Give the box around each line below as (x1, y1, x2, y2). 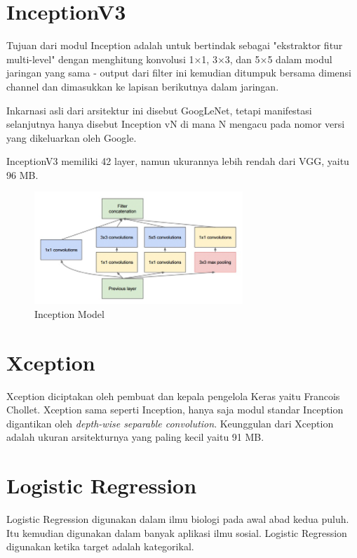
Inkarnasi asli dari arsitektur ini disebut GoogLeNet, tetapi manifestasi (6, 102, 312, 117)
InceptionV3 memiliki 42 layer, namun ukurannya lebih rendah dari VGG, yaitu (6, 154, 349, 168)
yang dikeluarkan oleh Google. (6, 130, 137, 145)
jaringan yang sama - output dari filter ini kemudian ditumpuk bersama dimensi (6, 65, 351, 80)
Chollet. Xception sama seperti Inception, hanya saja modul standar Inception (6, 402, 344, 417)
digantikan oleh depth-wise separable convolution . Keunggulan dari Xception (6, 416, 334, 430)
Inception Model (34, 306, 105, 321)
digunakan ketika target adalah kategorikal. (6, 539, 194, 554)
